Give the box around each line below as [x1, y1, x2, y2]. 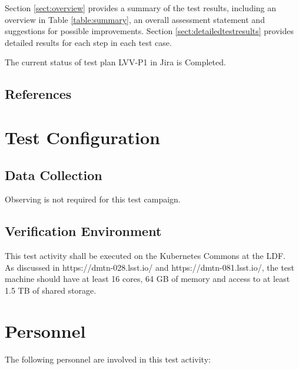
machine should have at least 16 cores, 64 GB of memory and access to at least [5, 272, 290, 285]
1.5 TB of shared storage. [5, 284, 97, 296]
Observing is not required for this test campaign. [5, 193, 181, 205]
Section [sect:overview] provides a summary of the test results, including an [5, 2, 277, 14]
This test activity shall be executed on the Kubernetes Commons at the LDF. [5, 250, 285, 262]
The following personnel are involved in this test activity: [5, 353, 211, 365]
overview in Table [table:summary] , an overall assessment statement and [5, 13, 265, 25]
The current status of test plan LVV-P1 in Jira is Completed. [5, 56, 226, 68]
